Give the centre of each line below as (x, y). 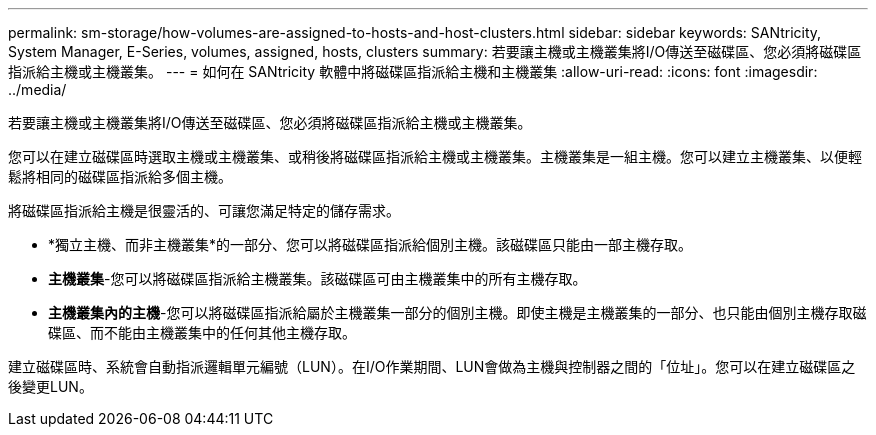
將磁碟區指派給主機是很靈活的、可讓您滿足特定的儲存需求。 (204, 210)
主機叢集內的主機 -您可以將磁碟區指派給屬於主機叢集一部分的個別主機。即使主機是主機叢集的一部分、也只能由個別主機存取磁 (457, 312)
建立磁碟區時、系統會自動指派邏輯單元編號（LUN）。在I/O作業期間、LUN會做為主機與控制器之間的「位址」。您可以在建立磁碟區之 (432, 366)
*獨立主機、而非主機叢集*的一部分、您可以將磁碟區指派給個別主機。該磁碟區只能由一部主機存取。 (370, 244)
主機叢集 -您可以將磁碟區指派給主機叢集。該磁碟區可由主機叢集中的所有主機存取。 (317, 278)
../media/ (37, 89)
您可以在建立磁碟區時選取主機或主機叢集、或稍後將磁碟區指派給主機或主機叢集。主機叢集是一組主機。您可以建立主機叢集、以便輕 (435, 156)
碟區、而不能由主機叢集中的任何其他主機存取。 (202, 332)
